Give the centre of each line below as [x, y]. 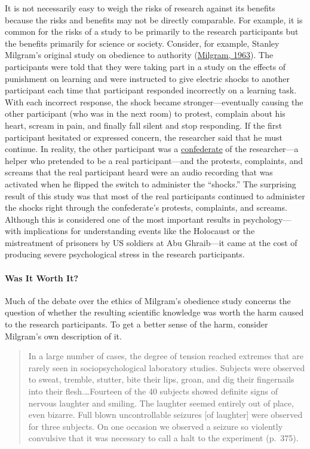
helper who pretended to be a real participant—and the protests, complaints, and [154, 160]
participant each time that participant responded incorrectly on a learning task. [151, 90]
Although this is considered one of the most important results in [123, 219]
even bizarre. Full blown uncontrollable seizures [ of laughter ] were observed [165, 415]
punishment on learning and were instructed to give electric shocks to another [147, 78]
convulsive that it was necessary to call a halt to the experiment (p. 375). [163, 438]
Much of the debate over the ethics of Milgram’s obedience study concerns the [148, 300]
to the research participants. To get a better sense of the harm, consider [136, 324]
